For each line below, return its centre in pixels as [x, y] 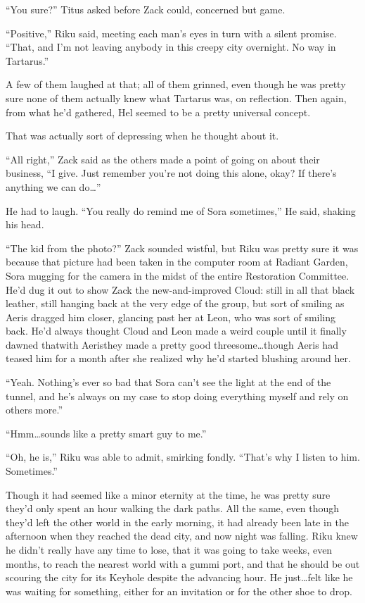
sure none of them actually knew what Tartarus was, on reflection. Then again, [176, 98]
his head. [25, 224]
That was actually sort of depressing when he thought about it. [142, 136]
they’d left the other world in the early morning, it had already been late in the [177, 522]
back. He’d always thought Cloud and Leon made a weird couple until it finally [176, 331]
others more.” [34, 410]
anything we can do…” [53, 186]
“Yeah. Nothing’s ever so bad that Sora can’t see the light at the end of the [168, 382]
